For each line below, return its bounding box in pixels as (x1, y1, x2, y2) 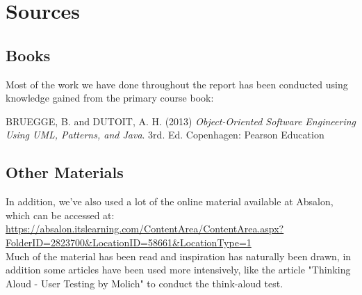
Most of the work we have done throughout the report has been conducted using (6, 77, 348, 91)
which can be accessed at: (6, 207, 115, 222)
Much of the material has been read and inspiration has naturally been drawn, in (6, 248, 352, 263)
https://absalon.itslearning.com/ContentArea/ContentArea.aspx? (6, 221, 284, 236)
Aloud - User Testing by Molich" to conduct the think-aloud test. (6, 276, 283, 290)
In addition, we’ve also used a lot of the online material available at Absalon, (6, 194, 334, 209)
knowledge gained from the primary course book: (6, 90, 214, 105)
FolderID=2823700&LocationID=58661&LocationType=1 (6, 234, 252, 249)
